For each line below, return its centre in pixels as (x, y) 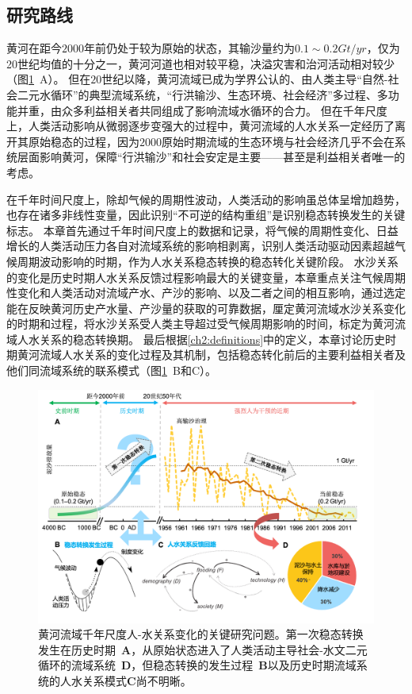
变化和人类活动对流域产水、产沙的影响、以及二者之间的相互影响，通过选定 (211, 293)
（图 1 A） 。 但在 (49, 79)
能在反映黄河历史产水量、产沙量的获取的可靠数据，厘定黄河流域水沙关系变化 (206, 308)
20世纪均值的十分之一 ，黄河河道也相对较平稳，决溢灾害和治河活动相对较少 (200, 63)
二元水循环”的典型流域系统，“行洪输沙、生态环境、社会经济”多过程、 (197, 94)
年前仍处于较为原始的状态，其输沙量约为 (189, 48)
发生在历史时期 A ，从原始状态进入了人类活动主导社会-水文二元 (203, 649)
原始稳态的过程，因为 (84, 141)
